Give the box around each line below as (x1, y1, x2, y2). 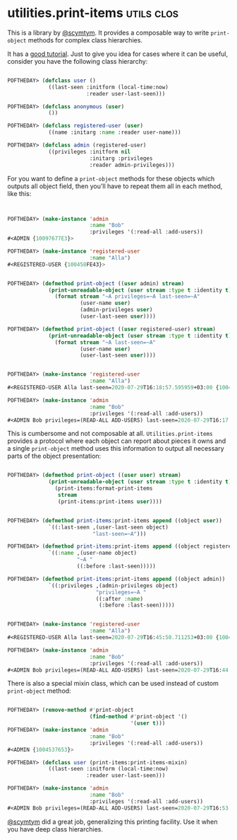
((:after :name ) (95, 595, 143, 602)
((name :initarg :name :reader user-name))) (48, 129, 181, 136)
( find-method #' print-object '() (89, 713, 188, 720)
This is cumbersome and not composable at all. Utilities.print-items (7, 430, 213, 438)
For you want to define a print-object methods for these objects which (7, 174, 215, 183)
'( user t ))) (130, 720, 166, 727)
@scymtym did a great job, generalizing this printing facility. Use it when (7, 817, 218, 826)
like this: (7, 189, 32, 197)
